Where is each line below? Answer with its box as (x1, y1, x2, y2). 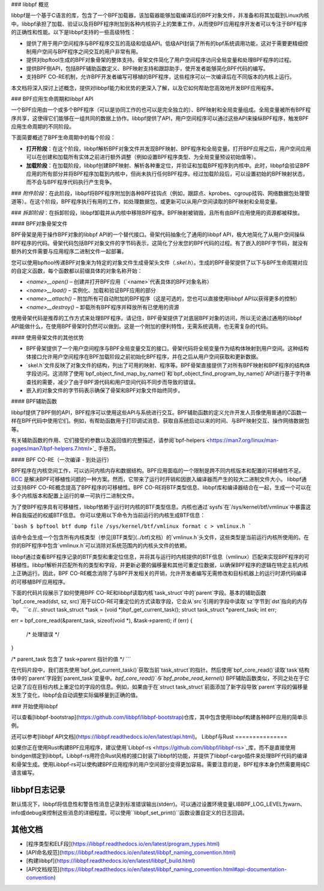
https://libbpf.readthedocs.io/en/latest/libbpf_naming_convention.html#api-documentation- (61, 865, 287, 872)
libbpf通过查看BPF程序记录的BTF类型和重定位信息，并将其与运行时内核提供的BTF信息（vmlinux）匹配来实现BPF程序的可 (11, 553, 310, 560)
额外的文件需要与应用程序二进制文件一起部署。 (11, 248, 127, 255)
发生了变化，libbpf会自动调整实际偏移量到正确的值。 (11, 691, 141, 699)
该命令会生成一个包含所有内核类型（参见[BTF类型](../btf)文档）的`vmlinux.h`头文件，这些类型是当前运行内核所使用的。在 (11, 534, 309, 541)
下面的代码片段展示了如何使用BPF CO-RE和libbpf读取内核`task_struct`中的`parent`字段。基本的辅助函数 (11, 589, 266, 597)
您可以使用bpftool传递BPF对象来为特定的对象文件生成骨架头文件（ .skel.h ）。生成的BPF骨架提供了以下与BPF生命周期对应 (11, 258, 308, 266)
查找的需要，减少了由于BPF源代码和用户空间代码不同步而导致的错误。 (26, 378, 199, 386)
